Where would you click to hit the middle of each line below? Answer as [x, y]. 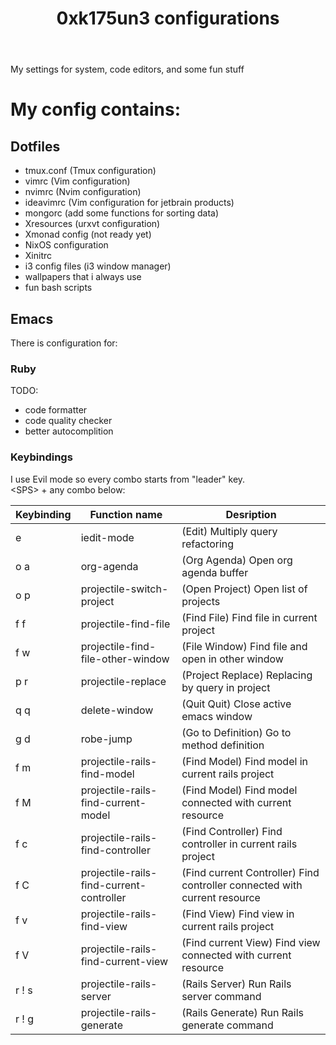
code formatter [56, 410]
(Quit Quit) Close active [236, 704]
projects [201, 601]
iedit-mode [107, 537]
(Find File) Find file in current [249, 617]
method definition [223, 745]
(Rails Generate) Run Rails [243, 1012]
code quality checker [68, 421]
